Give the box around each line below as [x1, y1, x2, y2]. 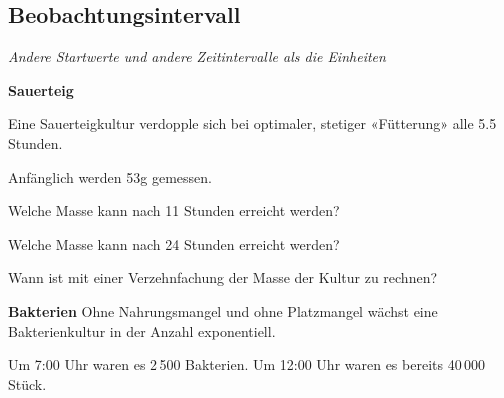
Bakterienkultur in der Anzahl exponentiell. [8, 320, 276, 341]
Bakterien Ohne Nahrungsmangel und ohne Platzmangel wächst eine [8, 300, 438, 321]
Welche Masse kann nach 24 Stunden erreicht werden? [8, 233, 340, 254]
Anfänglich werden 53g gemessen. [8, 166, 212, 187]
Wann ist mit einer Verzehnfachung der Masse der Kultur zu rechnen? [8, 267, 438, 288]
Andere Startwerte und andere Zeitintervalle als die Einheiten [8, 46, 386, 67]
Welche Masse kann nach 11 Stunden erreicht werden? [8, 200, 340, 221]
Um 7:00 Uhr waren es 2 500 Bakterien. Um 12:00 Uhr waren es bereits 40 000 [8, 354, 485, 375]
